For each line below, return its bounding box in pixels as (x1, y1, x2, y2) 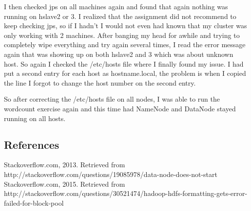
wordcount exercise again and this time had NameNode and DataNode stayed (4, 103, 236, 113)
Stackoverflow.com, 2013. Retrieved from (4, 159, 125, 170)
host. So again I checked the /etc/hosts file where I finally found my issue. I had (4, 58, 244, 69)
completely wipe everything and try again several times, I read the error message (4, 39, 246, 50)
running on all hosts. (4, 113, 66, 123)
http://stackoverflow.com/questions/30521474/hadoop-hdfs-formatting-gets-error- (4, 188, 248, 198)
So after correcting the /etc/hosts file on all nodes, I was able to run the (4, 94, 220, 104)
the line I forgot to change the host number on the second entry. (4, 77, 196, 88)
